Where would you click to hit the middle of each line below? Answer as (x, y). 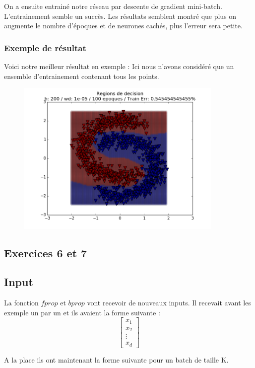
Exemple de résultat (45, 47)
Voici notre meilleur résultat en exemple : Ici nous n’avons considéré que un (119, 66)
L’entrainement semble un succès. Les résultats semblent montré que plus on (120, 16)
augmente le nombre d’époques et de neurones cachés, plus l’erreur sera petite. (123, 26)
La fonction (21, 303)
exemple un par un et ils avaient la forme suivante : (82, 312)
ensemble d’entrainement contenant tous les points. (82, 76)
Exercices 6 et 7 (46, 253)
